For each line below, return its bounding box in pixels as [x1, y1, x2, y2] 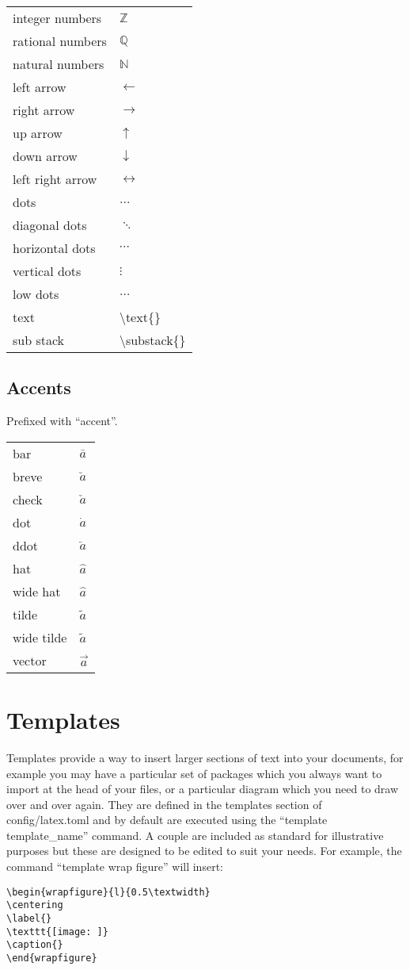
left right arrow [13, 170, 97, 188]
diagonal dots [13, 216, 87, 234]
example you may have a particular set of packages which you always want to [6, 765, 382, 781]
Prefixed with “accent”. [6, 412, 118, 429]
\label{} [6, 912, 52, 924]
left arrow [13, 78, 66, 96]
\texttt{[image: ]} [6, 926, 108, 937]
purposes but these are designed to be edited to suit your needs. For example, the [6, 842, 402, 859]
